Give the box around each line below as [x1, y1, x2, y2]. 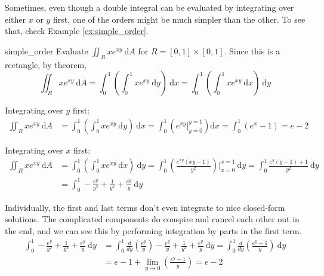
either [5, 13, 26, 25]
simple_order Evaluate [5, 44, 88, 57]
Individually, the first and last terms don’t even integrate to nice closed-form [5, 201, 285, 213]
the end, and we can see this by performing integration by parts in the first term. [5, 224, 302, 237]
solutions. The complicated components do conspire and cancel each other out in [5, 213, 300, 225]
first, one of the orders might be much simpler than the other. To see [53, 13, 306, 25]
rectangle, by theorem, [5, 58, 87, 70]
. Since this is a [224, 44, 280, 57]
